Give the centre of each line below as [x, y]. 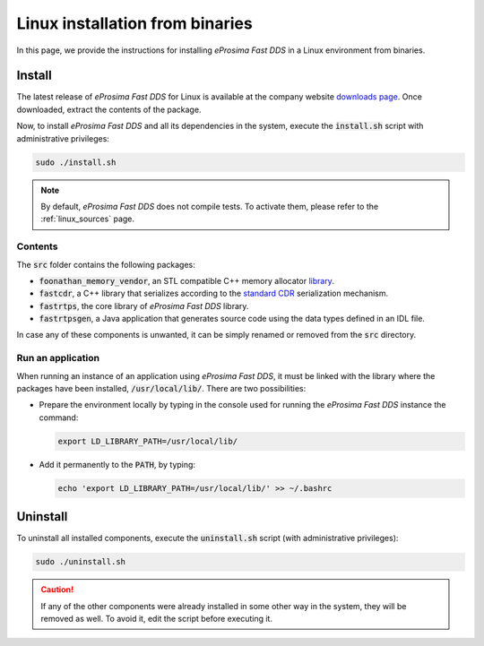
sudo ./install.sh [76, 162]
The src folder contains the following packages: [106, 264]
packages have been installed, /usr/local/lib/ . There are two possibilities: [161, 388]
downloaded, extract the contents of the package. [109, 109]
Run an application [58, 358]
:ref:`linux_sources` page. [87, 219]
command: [59, 418]
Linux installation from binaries [134, 23]
